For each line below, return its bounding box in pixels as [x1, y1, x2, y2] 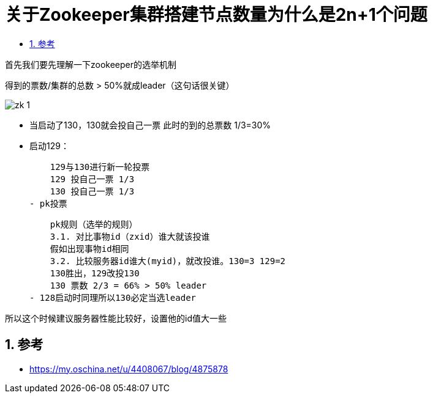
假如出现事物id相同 [50, 243, 129, 254]
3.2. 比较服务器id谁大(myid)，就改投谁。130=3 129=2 [50, 256, 286, 266]
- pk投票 [29, 198, 67, 208]
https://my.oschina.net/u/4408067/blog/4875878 [29, 363, 228, 374]
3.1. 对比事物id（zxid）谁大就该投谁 [50, 231, 210, 241]
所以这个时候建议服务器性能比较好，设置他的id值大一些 [5, 312, 227, 323]
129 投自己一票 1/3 [50, 174, 135, 184]
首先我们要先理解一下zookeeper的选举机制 [5, 59, 177, 70]
